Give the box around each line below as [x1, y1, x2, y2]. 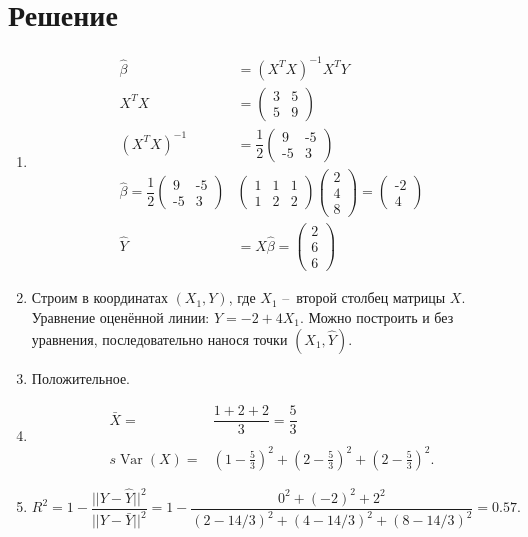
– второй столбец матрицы [282, 287, 446, 308]
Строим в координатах [31, 287, 168, 308]
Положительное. [31, 367, 130, 388]
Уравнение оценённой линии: [31, 306, 210, 327]
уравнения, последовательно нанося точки [31, 328, 288, 349]
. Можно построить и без [300, 306, 454, 327]
